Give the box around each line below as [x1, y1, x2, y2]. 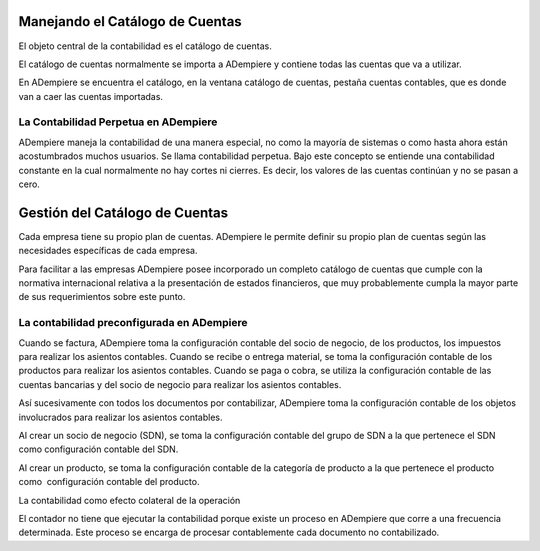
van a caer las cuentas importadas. [18, 90, 164, 102]
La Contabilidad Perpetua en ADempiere [18, 115, 218, 129]
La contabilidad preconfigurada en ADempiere [18, 316, 249, 330]
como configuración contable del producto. [18, 476, 200, 488]
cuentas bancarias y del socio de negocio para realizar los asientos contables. [18, 378, 342, 390]
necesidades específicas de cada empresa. [18, 245, 198, 257]
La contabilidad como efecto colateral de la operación [18, 494, 241, 506]
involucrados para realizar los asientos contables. [18, 411, 224, 423]
